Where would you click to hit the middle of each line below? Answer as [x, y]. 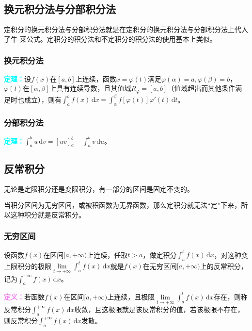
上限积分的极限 [28, 266]
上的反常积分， [224, 266]
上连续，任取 [107, 255]
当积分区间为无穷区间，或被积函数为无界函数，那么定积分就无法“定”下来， [123, 205]
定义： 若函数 [24, 296]
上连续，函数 [96, 78]
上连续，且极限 [131, 296]
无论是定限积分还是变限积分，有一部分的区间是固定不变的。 [99, 189]
